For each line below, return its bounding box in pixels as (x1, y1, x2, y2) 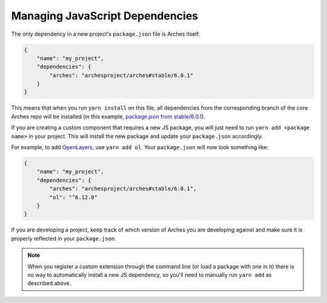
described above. (27, 279, 71, 287)
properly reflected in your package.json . (11, 235, 116, 242)
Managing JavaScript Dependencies (11, 9, 199, 22)
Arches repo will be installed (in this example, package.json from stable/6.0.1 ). (11, 113, 206, 120)
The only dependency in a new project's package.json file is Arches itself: (11, 30, 200, 38)
